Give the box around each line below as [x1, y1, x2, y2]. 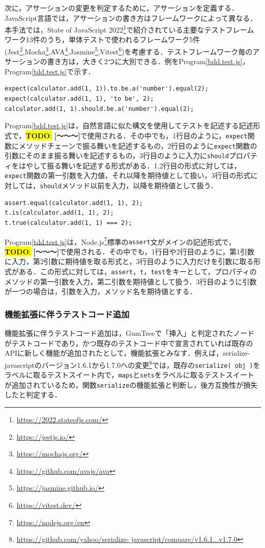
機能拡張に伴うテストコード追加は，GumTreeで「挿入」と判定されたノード [5, 328, 255, 338]
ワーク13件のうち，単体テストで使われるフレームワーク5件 [5, 34, 200, 45]
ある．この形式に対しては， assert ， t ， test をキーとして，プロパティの [18, 266, 257, 276]
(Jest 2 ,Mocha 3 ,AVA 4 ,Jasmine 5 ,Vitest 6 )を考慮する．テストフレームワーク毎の [5, 45, 253, 56]
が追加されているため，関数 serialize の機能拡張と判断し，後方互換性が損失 [5, 379, 258, 390]
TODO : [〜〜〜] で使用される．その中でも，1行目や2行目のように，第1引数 [5, 246, 255, 256]
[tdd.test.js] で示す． [32, 66, 95, 76]
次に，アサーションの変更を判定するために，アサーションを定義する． [5, 3, 239, 13]
